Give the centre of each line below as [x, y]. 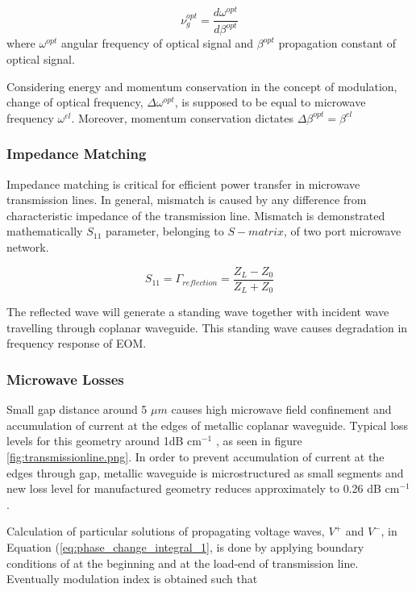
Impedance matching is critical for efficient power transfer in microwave [183, 183]
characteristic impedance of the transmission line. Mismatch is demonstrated [196, 215]
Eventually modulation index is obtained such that [132, 579]
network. [28, 247]
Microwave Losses [65, 379]
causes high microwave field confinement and [281, 409]
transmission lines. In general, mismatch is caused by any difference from [187, 200]
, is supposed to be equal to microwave [270, 102]
